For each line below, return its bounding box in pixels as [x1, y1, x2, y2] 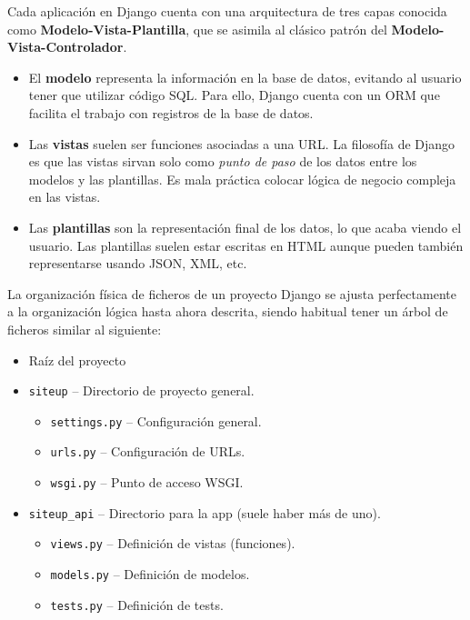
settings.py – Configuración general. [50, 411, 262, 430]
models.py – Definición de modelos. [50, 565, 250, 584]
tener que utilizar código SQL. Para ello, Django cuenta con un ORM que [28, 85, 440, 105]
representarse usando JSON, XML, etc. [28, 254, 247, 273]
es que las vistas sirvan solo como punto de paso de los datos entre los [28, 152, 417, 171]
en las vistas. [28, 187, 101, 206]
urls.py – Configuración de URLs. [50, 442, 245, 461]
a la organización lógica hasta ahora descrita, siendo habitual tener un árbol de [7, 302, 448, 321]
